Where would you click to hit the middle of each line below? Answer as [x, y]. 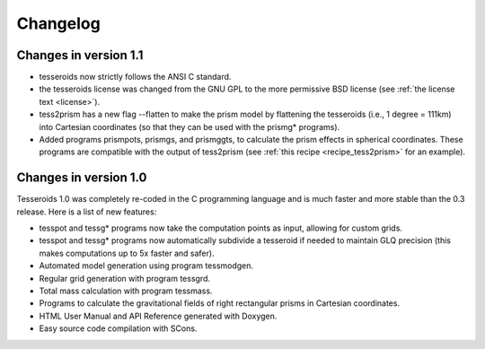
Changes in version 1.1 [80, 55]
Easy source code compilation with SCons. [118, 328]
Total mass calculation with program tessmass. [126, 291]
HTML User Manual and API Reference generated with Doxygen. [158, 316]
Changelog [58, 23]
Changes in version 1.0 [82, 178]
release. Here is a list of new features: [87, 212]
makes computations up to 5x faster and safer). [127, 253]
